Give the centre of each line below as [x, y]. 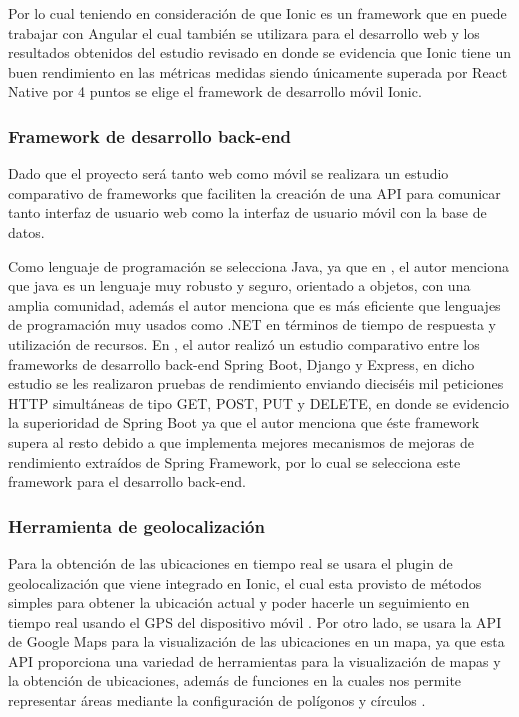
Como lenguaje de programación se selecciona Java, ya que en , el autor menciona [258, 265]
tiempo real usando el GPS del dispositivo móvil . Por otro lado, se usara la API [255, 621]
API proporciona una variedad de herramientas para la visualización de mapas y [254, 660]
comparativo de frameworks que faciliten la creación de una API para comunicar [254, 192]
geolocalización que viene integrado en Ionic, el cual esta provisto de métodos [245, 582]
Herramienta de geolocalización [136, 525]
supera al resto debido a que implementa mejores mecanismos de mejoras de [241, 441]
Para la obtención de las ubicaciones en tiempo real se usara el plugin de [230, 562]
